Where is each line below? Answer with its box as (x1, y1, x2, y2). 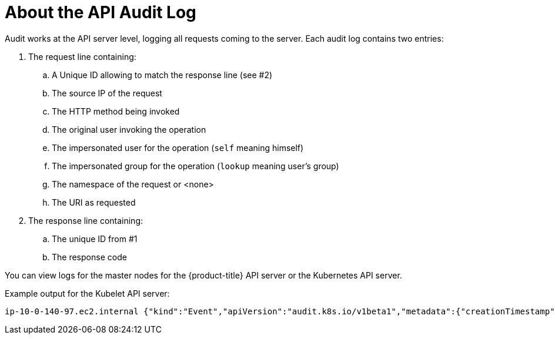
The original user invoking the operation (52, 124, 206, 135)
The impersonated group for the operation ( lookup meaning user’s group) (52, 160, 339, 171)
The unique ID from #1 (52, 233, 138, 244)
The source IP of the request (52, 88, 162, 98)
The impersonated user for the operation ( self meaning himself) (52, 142, 304, 153)
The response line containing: (28, 215, 143, 226)
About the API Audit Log (5, 2, 196, 22)
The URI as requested (52, 197, 136, 207)
